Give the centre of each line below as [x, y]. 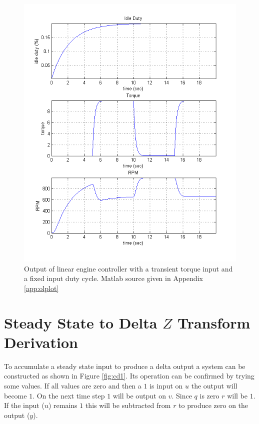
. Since [182, 395]
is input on [166, 385]
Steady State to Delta [81, 322]
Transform [214, 322]
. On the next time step [69, 395]
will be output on [139, 395]
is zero [209, 395]
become [15, 395]
